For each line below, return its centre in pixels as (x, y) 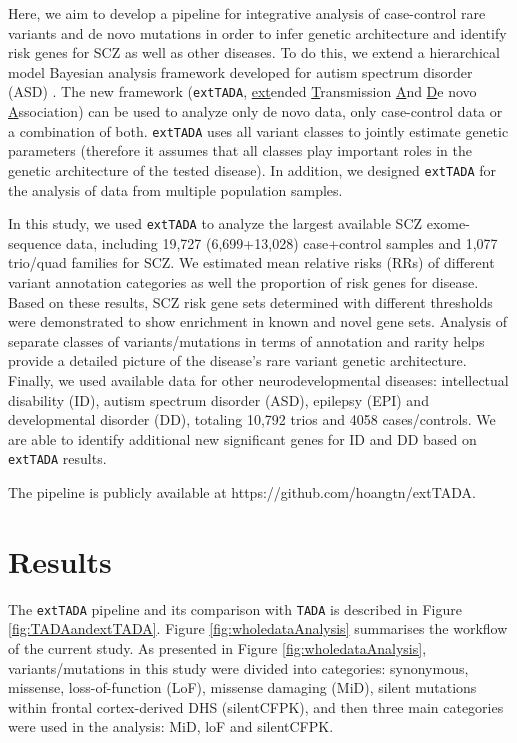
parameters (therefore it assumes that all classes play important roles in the (240, 150)
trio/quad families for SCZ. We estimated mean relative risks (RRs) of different (251, 262)
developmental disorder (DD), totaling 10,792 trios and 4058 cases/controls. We (252, 419)
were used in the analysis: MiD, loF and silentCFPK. (171, 726)
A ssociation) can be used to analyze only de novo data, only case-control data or (255, 111)
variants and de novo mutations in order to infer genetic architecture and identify (257, 32)
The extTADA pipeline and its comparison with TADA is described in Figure (235, 608)
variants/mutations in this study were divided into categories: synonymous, (238, 667)
